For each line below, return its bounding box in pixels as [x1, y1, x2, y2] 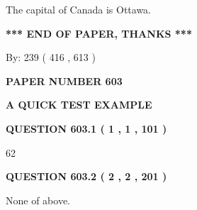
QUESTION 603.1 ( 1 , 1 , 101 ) [6, 121, 167, 136]
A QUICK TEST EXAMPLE [6, 97, 152, 112]
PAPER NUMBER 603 [6, 73, 123, 88]
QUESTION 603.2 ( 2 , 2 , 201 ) [6, 169, 167, 184]
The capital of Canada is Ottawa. [6, 2, 152, 16]
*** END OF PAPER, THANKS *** [6, 26, 192, 40]
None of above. [6, 192, 70, 207]
